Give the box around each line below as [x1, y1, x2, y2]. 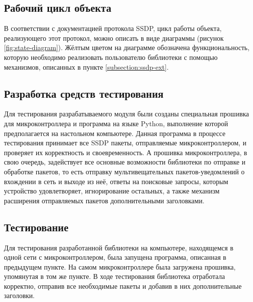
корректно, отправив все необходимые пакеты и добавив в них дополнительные [4, 280, 242, 291]
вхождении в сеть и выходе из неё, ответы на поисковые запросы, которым [4, 176, 228, 186]
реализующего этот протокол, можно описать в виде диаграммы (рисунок [4, 32, 224, 43]
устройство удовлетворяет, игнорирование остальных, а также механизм [4, 186, 220, 196]
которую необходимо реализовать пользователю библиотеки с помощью [4, 52, 218, 62]
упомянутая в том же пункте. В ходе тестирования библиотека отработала [4, 271, 225, 281]
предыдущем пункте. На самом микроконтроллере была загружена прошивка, [4, 261, 236, 272]
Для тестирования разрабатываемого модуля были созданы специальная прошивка [4, 109, 249, 119]
